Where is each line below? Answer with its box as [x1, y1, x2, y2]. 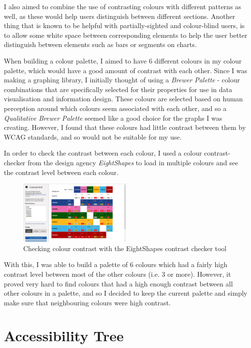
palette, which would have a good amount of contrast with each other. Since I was [4, 65, 248, 75]
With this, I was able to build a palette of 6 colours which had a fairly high [4, 259, 227, 269]
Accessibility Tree [4, 326, 124, 346]
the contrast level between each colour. [4, 167, 118, 177]
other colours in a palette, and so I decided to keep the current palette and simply [4, 288, 248, 298]
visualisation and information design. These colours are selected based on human [4, 94, 243, 104]
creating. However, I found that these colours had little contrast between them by [4, 122, 246, 132]
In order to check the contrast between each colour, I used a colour [4, 148, 202, 158]
